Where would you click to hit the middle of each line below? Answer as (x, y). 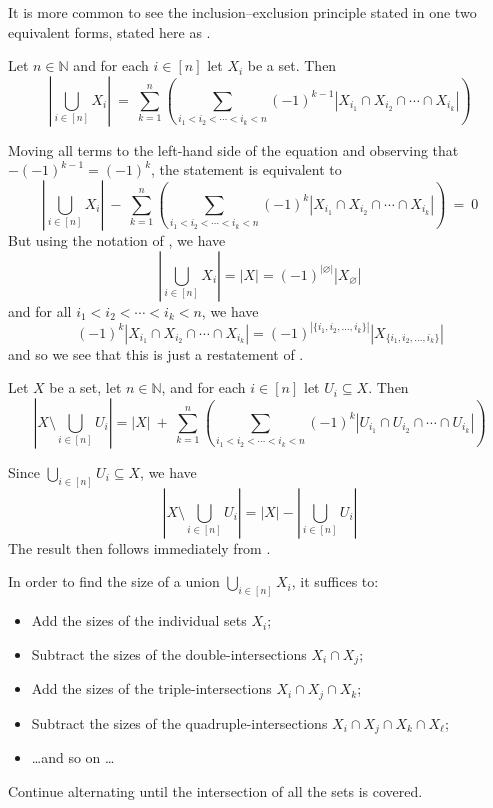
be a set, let (85, 387)
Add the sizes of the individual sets (139, 620)
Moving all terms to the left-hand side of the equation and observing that (233, 149)
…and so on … (73, 757)
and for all (40, 310)
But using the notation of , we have (117, 239)
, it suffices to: (335, 581)
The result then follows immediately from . (139, 547)
